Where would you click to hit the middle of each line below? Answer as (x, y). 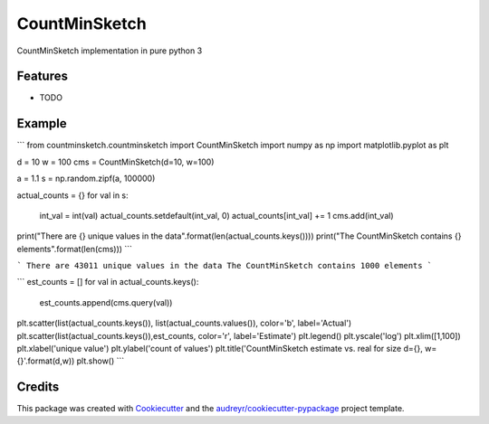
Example (42, 123)
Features (42, 76)
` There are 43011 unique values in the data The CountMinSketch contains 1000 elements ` (225, 266)
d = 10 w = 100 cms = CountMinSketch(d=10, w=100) (115, 162)
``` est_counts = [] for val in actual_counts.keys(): (108, 282)
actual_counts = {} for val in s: (72, 195)
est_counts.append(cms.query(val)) (106, 302)
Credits (38, 387)
